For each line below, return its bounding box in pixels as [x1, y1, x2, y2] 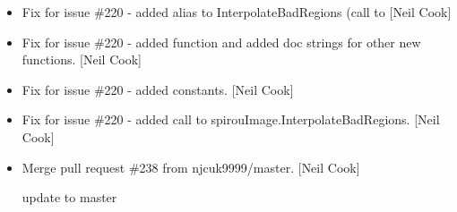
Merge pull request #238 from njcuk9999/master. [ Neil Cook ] [22, 157, 360, 176]
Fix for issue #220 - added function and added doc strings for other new [22, 32, 421, 51]
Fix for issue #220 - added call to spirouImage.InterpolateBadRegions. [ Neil [22, 110, 440, 129]
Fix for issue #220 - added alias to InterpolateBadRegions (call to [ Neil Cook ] [22, 3, 452, 21]
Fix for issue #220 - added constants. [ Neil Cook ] [22, 80, 294, 98]
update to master [22, 188, 117, 207]
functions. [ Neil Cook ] [22, 50, 142, 69]
